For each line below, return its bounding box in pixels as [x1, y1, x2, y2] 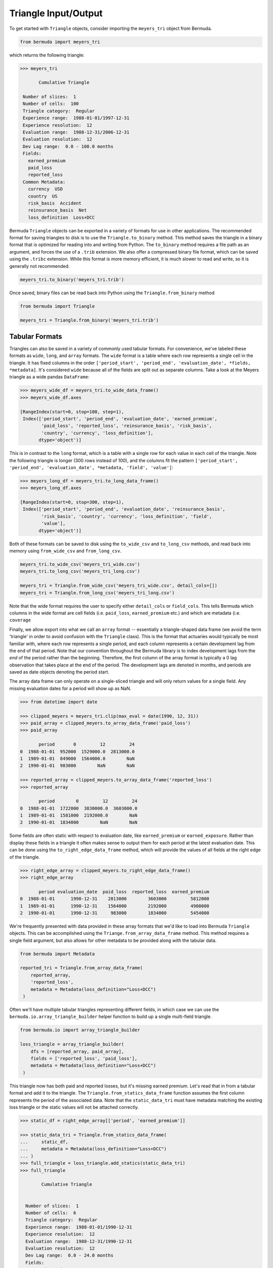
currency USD [28, 186, 63, 192]
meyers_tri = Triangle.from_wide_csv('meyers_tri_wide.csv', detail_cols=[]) [20, 583, 217, 588]
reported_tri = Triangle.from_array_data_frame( [20, 965, 143, 971]
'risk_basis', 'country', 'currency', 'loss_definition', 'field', [41, 513, 212, 519]
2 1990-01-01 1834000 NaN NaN [20, 820, 138, 825]
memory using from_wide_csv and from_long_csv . [9, 548, 122, 554]
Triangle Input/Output [9, 8, 103, 19]
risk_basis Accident [28, 200, 82, 206]
